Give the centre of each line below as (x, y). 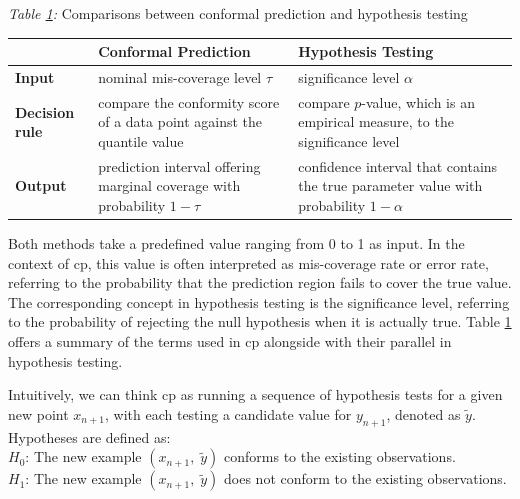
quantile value (141, 140)
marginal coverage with (169, 185)
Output (41, 185)
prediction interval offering (179, 165)
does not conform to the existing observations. (365, 478)
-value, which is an (418, 101)
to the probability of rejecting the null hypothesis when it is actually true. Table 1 (260, 321)
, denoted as (423, 413)
